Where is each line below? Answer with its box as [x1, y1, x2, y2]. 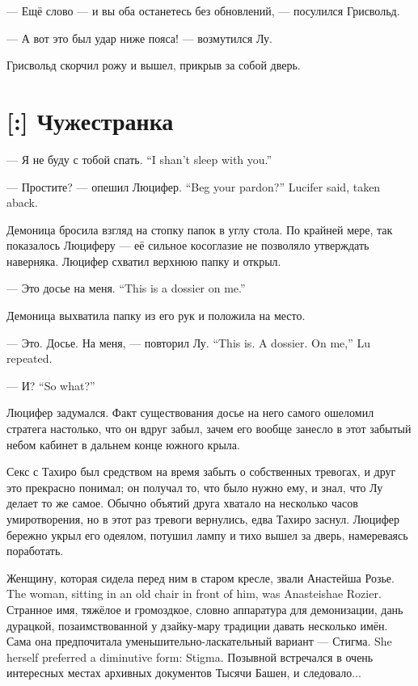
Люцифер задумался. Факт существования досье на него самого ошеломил [6, 404, 374, 421]
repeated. [6, 350, 53, 367]
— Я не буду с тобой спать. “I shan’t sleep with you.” [6, 150, 272, 167]
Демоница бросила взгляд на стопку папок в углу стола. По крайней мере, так [6, 221, 393, 238]
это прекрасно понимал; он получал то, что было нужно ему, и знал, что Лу [6, 478, 383, 495]
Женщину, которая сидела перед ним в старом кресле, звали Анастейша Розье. [6, 569, 395, 586]
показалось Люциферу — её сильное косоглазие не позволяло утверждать [6, 237, 369, 254]
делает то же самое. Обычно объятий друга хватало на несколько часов [6, 495, 358, 511]
